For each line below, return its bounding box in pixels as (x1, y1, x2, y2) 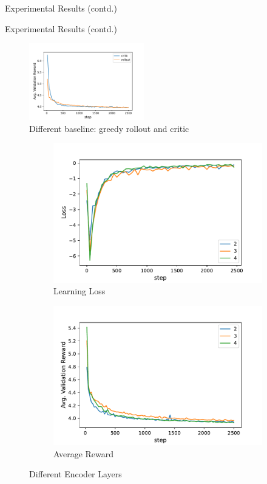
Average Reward (53, 447, 114, 460)
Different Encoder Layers (29, 468, 122, 480)
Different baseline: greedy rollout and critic (29, 122, 189, 134)
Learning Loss (53, 285, 106, 297)
